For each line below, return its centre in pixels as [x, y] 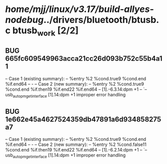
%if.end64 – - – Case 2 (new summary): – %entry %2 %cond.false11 [76, 144]
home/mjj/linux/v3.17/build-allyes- [80, 9]
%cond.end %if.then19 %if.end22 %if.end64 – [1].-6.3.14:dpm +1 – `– [76, 89]
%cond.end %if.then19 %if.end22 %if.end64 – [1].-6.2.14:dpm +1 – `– [76, 150]
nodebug [24, 20]
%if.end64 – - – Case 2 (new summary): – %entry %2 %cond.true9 [75, 84]
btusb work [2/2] [46, 32]
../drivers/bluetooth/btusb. [101, 20]
